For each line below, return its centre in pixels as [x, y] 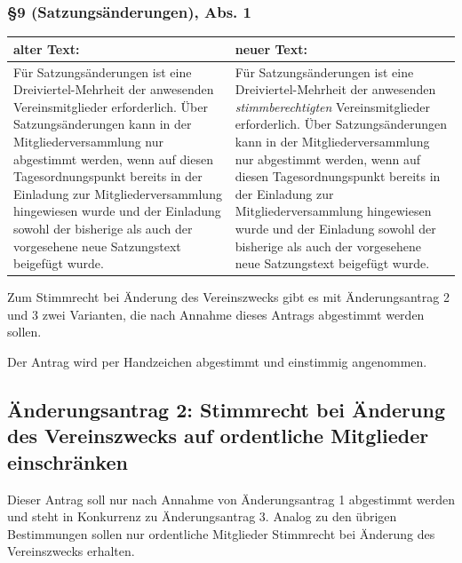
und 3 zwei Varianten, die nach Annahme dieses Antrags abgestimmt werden [216, 314]
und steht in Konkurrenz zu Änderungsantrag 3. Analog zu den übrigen [202, 516]
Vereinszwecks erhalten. [71, 551]
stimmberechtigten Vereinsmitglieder [332, 106]
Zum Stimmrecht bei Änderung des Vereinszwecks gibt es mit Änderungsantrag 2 [228, 297]
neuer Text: [271, 48]
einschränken [68, 461]
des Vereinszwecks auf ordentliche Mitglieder [218, 436]
